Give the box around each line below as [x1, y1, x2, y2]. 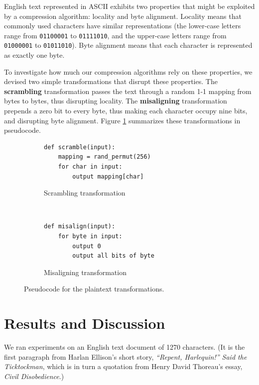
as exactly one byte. [4, 50, 65, 60]
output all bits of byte [72, 252, 154, 260]
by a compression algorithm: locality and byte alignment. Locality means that [4, 10, 242, 21]
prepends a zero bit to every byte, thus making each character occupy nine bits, [4, 105, 248, 116]
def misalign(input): [44, 223, 116, 230]
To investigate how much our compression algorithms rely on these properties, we [4, 66, 253, 77]
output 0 [72, 242, 101, 250]
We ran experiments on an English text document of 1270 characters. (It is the [4, 342, 245, 352]
